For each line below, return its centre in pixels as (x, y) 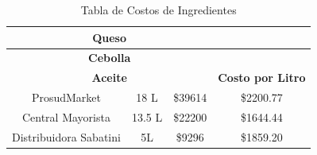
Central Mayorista (66, 116)
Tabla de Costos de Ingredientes (158, 10)
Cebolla (110, 58)
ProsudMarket (66, 97)
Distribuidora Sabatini (66, 136)
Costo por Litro (262, 77)
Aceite (109, 77)
